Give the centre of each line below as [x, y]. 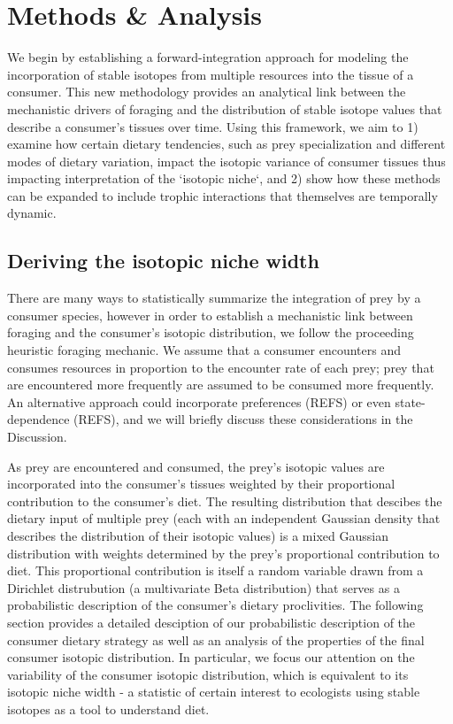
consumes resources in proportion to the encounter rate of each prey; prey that [221, 367]
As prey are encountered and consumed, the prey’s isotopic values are [196, 466]
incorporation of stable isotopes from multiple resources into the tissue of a [211, 74]
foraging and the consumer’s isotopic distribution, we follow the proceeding [211, 332]
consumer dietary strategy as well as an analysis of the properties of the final [216, 639]
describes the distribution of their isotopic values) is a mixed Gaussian [198, 535]
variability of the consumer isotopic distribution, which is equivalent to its [208, 674]
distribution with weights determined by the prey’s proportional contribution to [223, 553]
